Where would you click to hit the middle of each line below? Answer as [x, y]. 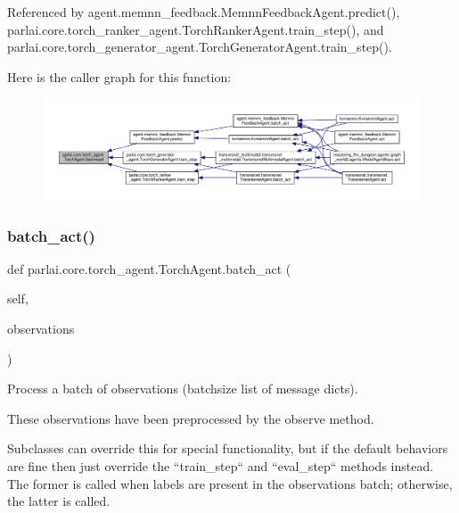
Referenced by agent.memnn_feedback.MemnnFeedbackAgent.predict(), [204, 12]
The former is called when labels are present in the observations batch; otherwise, [230, 483]
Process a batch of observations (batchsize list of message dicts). [183, 389]
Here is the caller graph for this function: [119, 76]
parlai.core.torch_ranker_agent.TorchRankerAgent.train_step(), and [196, 29]
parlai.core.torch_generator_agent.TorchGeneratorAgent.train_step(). [200, 47]
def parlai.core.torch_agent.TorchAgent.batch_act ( [149, 268]
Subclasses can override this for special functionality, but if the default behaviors [228, 448]
